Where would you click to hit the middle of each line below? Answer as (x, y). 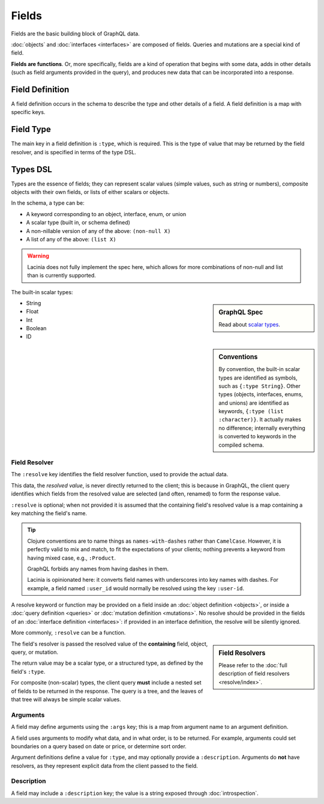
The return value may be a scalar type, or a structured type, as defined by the (107, 663)
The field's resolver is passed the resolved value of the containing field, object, (109, 644)
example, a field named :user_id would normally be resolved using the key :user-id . (136, 588)
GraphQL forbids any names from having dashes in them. (98, 569)
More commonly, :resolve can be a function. (68, 633)
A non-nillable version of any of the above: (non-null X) (98, 231)
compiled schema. (241, 445)
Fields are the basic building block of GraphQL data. (76, 34)
